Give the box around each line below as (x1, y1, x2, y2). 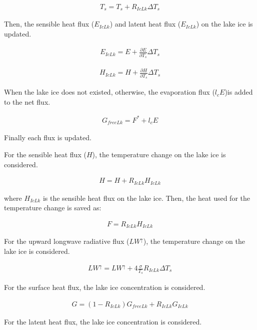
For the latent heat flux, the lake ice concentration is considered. (4, 316, 202, 326)
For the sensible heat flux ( (4, 149, 86, 159)
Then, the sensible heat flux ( (4, 19, 94, 29)
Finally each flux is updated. (4, 132, 91, 143)
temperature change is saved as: (4, 202, 101, 213)
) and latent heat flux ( (109, 19, 181, 29)
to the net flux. (4, 96, 50, 107)
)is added (224, 87, 253, 97)
